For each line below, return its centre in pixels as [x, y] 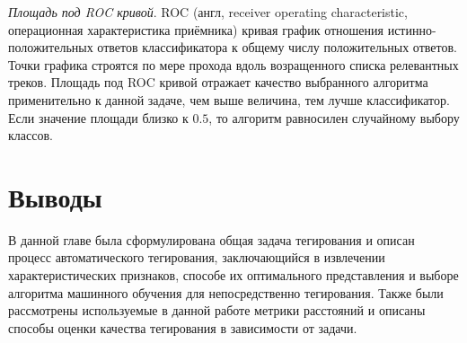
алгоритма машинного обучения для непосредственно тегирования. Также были [226, 292]
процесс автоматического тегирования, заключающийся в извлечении [197, 257]
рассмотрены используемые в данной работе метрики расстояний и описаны [217, 310]
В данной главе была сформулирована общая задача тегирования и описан [211, 239]
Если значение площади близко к [98, 117]
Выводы [55, 196]
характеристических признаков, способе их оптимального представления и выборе [233, 275]
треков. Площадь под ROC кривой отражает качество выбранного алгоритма [218, 82]
